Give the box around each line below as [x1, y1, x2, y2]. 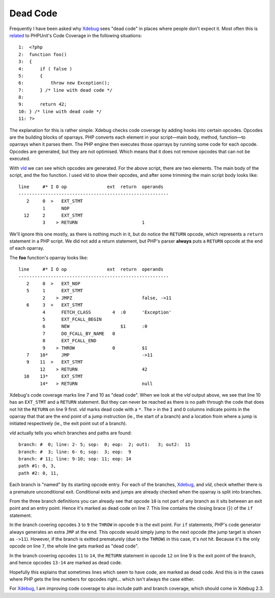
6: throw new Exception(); [18, 80, 110, 86]
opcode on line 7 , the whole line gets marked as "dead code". [9, 543, 139, 549]
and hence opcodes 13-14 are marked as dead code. [9, 560, 122, 566]
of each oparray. [9, 245, 44, 251]
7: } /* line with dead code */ [18, 87, 113, 93]
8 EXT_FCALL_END [42, 338, 97, 344]
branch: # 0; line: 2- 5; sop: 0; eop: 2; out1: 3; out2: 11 [18, 441, 190, 448]
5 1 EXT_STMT [26, 288, 84, 294]
